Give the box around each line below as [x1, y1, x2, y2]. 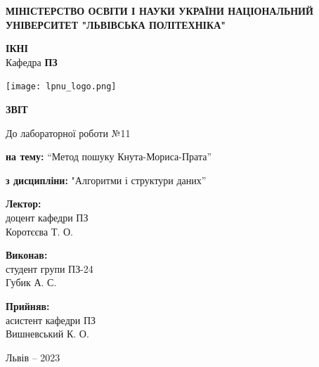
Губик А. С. [6, 275, 57, 290]
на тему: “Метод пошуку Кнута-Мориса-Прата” [6, 149, 212, 164]
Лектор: [6, 196, 41, 211]
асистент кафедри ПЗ [6, 312, 96, 327]
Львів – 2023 [6, 349, 60, 364]
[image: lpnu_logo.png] [6, 82, 117, 92]
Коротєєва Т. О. [6, 224, 74, 238]
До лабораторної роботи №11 [6, 125, 131, 140]
